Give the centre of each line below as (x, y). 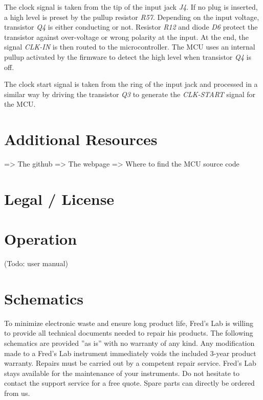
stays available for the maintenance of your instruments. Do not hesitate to (122, 373)
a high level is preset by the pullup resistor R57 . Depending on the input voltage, (132, 17)
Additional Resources (81, 139)
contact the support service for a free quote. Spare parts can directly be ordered (129, 383)
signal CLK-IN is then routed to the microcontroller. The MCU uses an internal (130, 47)
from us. (17, 393)
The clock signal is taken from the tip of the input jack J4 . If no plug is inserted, (131, 7)
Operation (41, 239)
